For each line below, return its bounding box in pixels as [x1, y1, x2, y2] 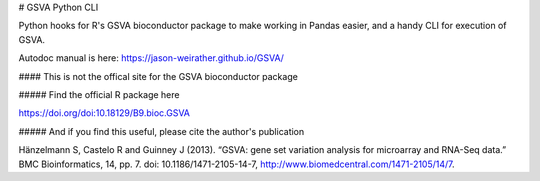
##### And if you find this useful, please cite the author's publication [18, 125, 305, 137]
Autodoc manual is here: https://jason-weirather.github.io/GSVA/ [18, 52, 285, 64]
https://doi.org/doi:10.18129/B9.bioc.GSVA [18, 107, 190, 119]
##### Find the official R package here [18, 88, 180, 100]
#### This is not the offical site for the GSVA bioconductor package [18, 70, 299, 82]
